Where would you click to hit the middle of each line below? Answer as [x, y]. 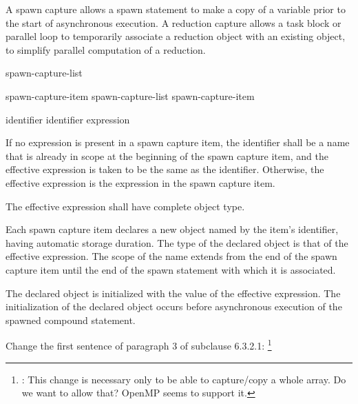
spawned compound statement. [71, 320]
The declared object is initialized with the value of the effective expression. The [173, 293]
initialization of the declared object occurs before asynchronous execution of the [174, 306]
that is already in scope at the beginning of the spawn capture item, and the [167, 155]
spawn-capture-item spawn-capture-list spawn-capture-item [130, 95]
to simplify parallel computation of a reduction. [106, 49]
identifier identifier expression [68, 119]
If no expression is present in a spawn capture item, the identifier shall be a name [178, 142]
